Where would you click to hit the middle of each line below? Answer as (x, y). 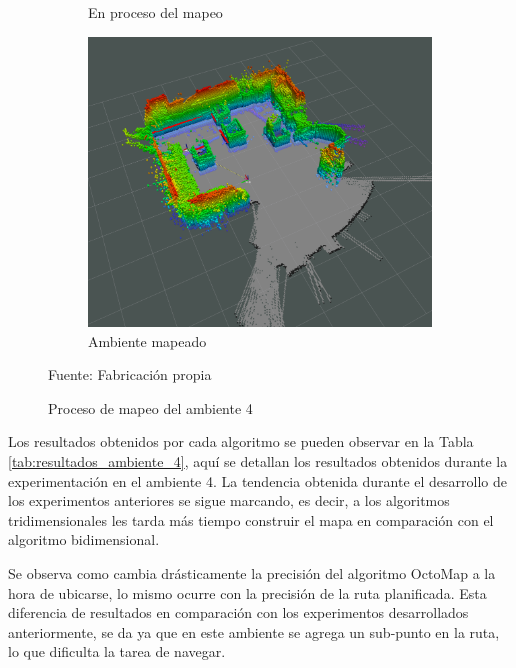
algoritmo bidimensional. (84, 539)
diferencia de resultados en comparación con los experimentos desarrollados (238, 612)
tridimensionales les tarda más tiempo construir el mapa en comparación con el (251, 519)
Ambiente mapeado (147, 340)
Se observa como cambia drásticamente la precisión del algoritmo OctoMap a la (252, 573)
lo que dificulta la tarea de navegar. (117, 651)
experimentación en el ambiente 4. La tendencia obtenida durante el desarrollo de (257, 480)
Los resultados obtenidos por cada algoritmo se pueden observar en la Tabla (241, 441)
